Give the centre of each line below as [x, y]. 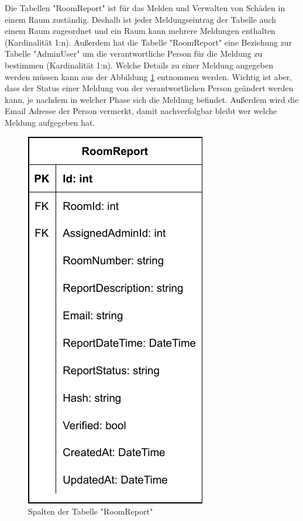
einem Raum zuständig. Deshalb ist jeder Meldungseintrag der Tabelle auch [140, 19]
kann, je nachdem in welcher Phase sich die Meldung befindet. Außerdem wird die [152, 99]
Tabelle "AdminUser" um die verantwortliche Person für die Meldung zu [134, 54]
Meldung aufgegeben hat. [50, 122]
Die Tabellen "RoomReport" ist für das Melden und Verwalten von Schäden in [145, 8]
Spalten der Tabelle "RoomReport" [91, 511]
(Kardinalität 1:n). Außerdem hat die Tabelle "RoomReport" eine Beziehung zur [149, 42]
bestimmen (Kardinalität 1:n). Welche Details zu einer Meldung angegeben [139, 65]
